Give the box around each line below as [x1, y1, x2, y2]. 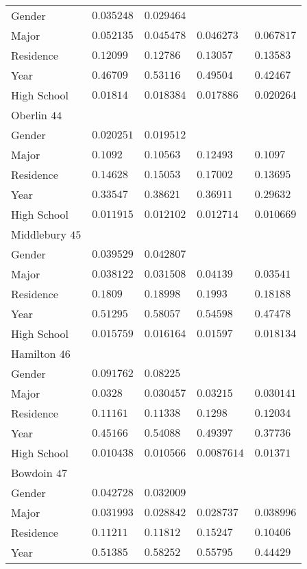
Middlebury [11, 226, 66, 242]
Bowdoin [11, 465, 53, 481]
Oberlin [11, 107, 47, 123]
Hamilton [11, 346, 56, 361]
